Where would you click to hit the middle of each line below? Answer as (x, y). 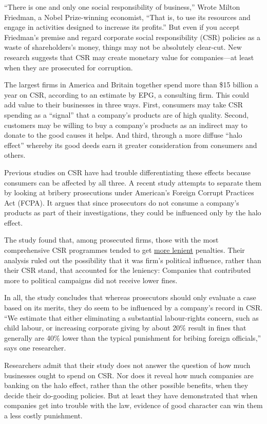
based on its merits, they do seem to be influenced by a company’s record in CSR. (133, 308)
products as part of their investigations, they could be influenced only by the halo (133, 213)
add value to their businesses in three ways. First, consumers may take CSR (124, 105)
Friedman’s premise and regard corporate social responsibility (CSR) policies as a (132, 37)
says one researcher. (35, 348)
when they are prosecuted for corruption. (69, 67)
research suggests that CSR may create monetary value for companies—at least (129, 57)
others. (15, 155)
